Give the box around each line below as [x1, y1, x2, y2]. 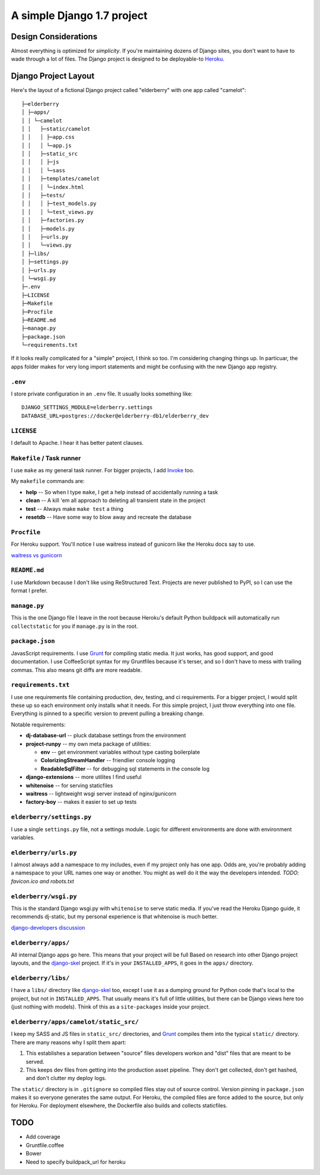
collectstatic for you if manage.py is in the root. [11, 623, 139, 630]
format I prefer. [11, 587, 48, 594]
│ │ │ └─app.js [21, 142, 72, 149]
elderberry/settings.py [11, 813, 92, 821]
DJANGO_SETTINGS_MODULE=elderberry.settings [21, 404, 153, 411]
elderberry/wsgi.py [11, 892, 77, 900]
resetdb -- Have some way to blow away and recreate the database [25, 514, 192, 521]
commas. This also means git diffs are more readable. [11, 666, 142, 674]
